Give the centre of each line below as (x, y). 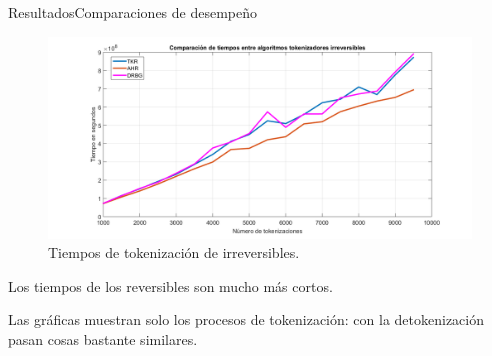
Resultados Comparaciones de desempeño (133, 12)
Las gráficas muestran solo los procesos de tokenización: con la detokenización (246, 319)
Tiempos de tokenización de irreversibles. (174, 252)
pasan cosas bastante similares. (103, 339)
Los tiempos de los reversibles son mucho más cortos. (170, 285)
